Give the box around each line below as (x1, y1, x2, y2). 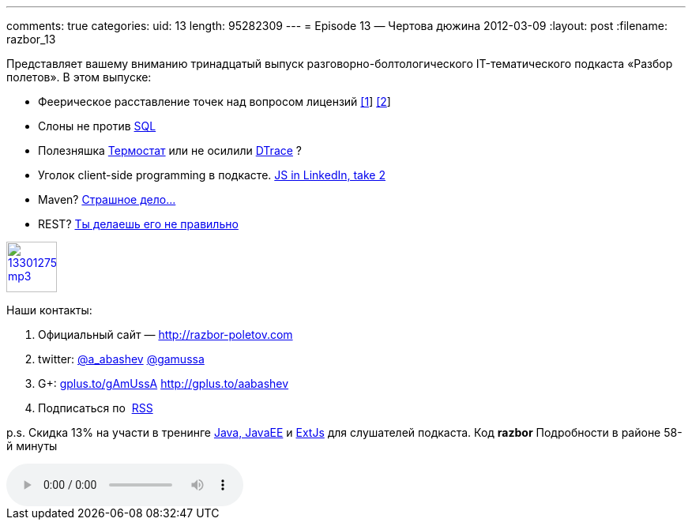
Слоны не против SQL (38, 119, 156, 133)
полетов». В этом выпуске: (6, 70, 152, 84)
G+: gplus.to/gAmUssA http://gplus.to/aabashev (38, 377, 289, 390)
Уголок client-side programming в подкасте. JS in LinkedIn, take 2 (38, 168, 385, 182)
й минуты (6, 439, 58, 453)
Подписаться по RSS (38, 401, 153, 415)
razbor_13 (6, 32, 56, 46)
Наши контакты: (6, 303, 92, 317)
